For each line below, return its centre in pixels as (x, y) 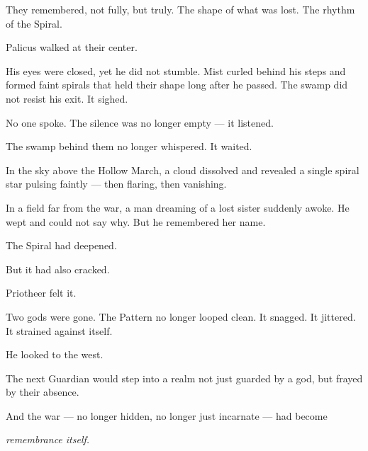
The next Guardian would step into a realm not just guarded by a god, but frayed (184, 378)
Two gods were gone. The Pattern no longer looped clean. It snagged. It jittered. (181, 316)
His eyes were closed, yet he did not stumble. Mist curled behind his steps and (176, 70)
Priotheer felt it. (41, 293)
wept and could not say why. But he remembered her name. (136, 221)
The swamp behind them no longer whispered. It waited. (129, 146)
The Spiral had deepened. (61, 245)
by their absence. (43, 392)
